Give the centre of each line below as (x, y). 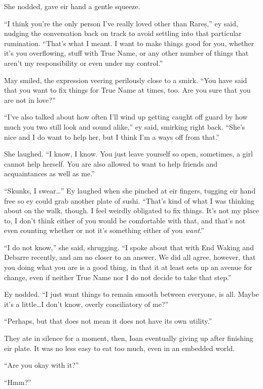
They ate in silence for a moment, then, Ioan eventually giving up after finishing (129, 338)
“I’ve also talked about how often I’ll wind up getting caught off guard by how (126, 117)
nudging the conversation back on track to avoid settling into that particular (123, 33)
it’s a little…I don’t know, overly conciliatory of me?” (86, 304)
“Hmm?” (18, 382)
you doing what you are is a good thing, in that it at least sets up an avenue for (128, 267)
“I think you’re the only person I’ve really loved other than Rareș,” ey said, (121, 23)
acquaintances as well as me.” (49, 173)
